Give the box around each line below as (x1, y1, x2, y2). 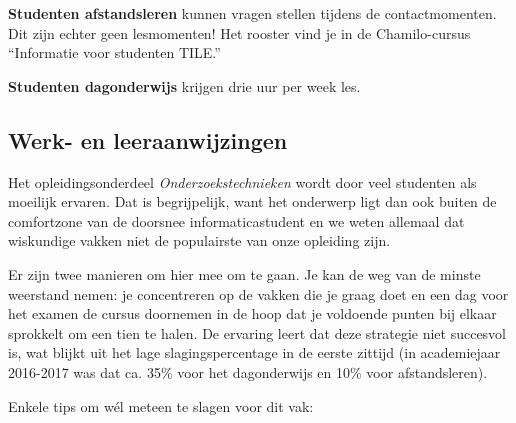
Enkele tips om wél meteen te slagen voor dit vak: (8, 395, 314, 416)
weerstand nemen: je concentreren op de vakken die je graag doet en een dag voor (8, 283, 509, 304)
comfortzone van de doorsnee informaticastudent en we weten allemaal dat (8, 210, 465, 231)
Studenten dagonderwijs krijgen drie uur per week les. (8, 75, 361, 96)
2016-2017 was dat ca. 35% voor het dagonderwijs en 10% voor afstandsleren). (8, 361, 488, 382)
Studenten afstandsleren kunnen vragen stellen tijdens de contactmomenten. (8, 3, 497, 23)
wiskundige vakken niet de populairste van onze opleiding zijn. (8, 230, 391, 251)
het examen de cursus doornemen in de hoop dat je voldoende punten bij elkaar (8, 303, 497, 324)
